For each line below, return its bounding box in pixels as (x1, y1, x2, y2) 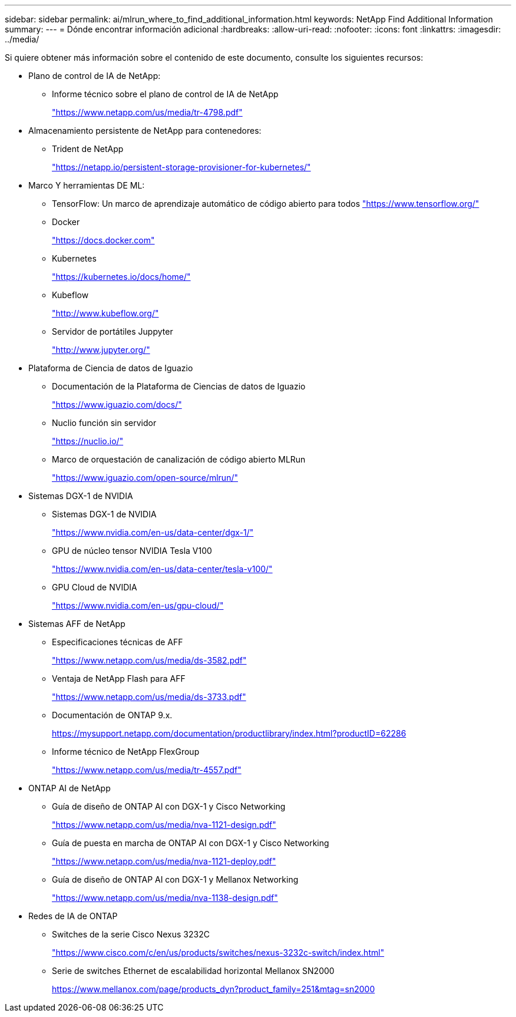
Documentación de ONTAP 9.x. (52, 710, 173, 720)
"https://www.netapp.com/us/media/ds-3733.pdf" (52, 692, 246, 702)
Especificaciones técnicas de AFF (52, 637, 183, 647)
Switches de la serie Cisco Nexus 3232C (52, 929, 210, 939)
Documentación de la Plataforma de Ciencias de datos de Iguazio (52, 381, 306, 391)
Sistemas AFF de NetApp (28, 619, 125, 629)
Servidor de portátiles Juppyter (52, 326, 173, 336)
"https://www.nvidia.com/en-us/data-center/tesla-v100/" (52, 564, 273, 574)
